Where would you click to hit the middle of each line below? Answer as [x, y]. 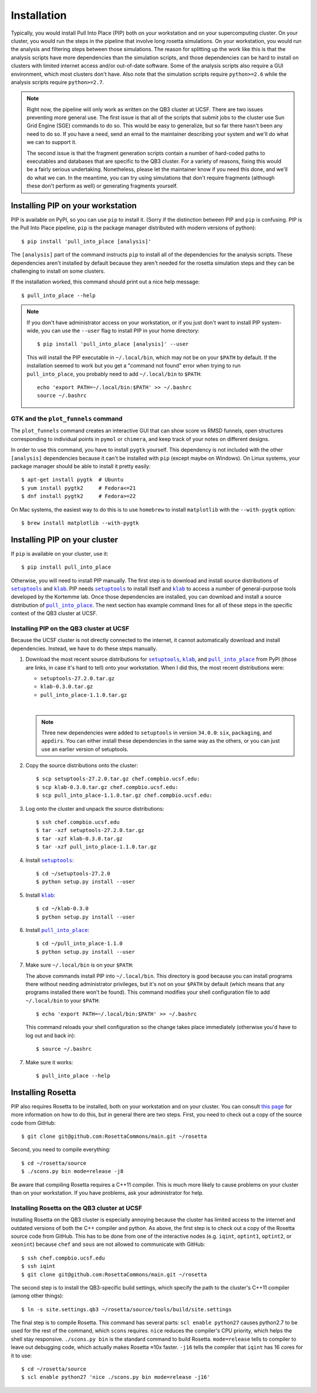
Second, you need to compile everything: [61, 1150]
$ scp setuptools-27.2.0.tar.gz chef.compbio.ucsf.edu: [118, 779]
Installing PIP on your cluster [65, 540]
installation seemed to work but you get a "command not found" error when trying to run [134, 366]
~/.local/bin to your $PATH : [63, 1000]
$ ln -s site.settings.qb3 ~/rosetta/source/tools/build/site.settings [127, 1309]
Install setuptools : [50, 860]
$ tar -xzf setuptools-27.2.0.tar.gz [90, 830]
